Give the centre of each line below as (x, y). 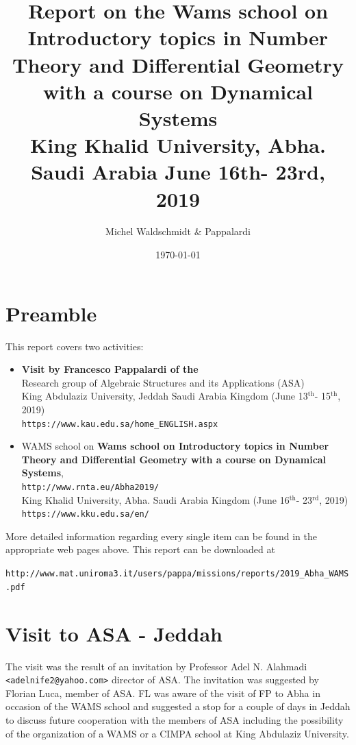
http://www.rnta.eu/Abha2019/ (90, 487)
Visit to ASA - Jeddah (114, 633)
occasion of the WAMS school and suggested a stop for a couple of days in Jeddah (178, 706)
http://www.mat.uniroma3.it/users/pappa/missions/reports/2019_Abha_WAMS (177, 574)
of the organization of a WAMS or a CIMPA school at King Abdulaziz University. (177, 733)
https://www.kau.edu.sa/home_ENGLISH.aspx (120, 424)
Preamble (51, 313)
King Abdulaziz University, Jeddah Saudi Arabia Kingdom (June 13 (165, 396)
